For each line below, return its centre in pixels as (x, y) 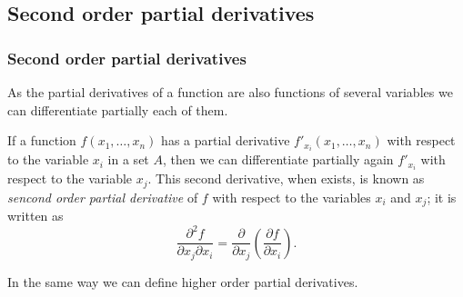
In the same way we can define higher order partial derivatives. (183, 281)
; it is (442, 197)
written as (35, 216)
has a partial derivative (226, 140)
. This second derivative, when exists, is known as (286, 178)
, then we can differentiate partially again (278, 159)
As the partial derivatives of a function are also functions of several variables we (230, 92)
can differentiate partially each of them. (118, 109)
